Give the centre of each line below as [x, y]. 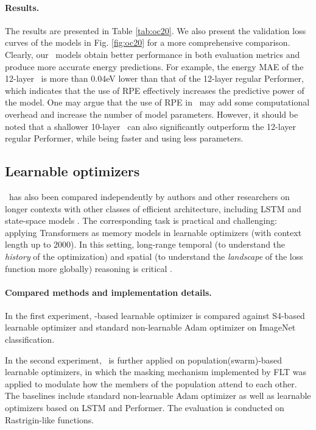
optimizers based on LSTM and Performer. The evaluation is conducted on [145, 408]
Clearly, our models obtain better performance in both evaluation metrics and [153, 54]
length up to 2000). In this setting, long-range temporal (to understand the [145, 244]
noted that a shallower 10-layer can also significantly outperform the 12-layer [150, 126]
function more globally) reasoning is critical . [89, 268]
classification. [30, 339]
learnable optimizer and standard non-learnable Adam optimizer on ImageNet [150, 327]
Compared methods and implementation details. [108, 292]
